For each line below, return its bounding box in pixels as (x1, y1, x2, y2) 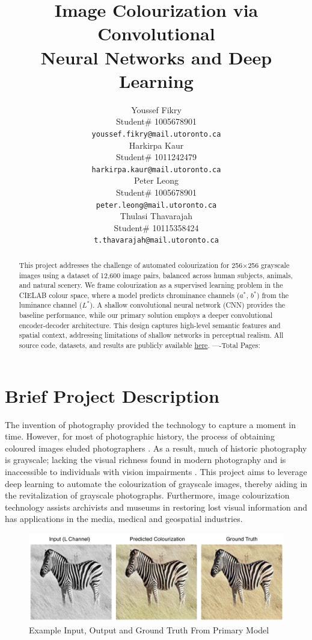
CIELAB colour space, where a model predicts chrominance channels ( (19, 290, 240, 300)
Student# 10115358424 (114, 221, 199, 234)
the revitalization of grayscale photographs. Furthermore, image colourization (5, 489, 290, 502)
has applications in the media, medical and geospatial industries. (5, 512, 243, 525)
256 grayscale (248, 259, 290, 270)
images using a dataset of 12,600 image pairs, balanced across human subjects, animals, (19, 270, 293, 280)
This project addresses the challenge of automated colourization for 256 (19, 259, 243, 270)
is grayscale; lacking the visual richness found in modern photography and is (5, 453, 286, 466)
